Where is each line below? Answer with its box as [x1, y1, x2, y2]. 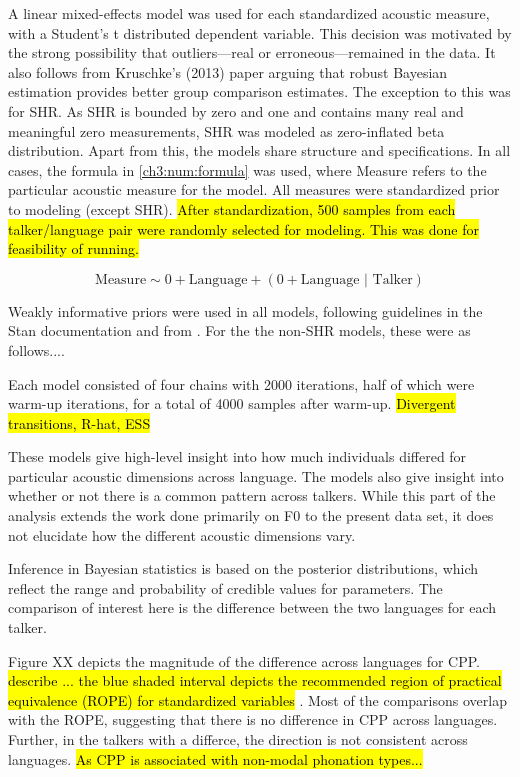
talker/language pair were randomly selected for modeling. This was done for [8, 218, 480, 239]
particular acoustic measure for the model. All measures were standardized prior [8, 179, 500, 200]
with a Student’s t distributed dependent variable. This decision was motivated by [8, 22, 512, 43]
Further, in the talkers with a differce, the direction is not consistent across [8, 729, 468, 749]
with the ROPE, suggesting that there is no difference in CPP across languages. [8, 709, 498, 730]
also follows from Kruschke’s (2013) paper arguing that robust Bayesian [8, 61, 448, 82]
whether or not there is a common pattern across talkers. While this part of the [8, 485, 496, 506]
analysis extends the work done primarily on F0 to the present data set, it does [8, 505, 494, 526]
